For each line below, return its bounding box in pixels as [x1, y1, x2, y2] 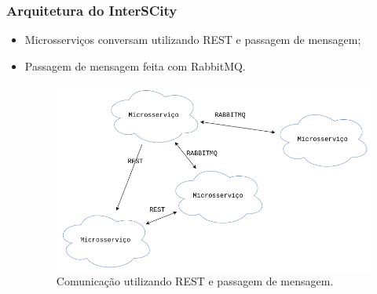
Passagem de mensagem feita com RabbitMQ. [24, 57, 246, 74]
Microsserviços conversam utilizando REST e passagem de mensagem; [24, 31, 361, 48]
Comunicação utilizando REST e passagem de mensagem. [56, 273, 334, 289]
